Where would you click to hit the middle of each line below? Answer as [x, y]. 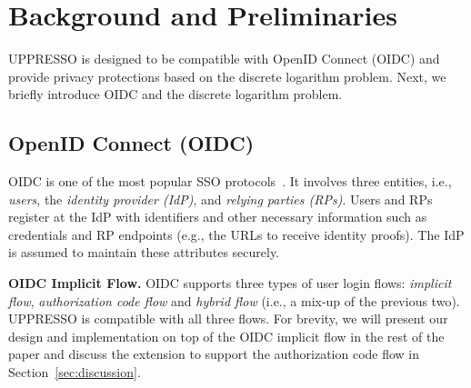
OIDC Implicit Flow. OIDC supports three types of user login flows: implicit [230, 283]
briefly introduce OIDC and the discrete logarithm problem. [175, 94]
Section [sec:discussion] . [75, 372]
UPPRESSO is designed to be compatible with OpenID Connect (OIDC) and [224, 59]
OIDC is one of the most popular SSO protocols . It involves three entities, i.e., [230, 181]
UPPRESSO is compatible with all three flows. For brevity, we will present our [228, 318]
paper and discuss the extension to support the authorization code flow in [214, 354]
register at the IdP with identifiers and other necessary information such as [218, 217]
